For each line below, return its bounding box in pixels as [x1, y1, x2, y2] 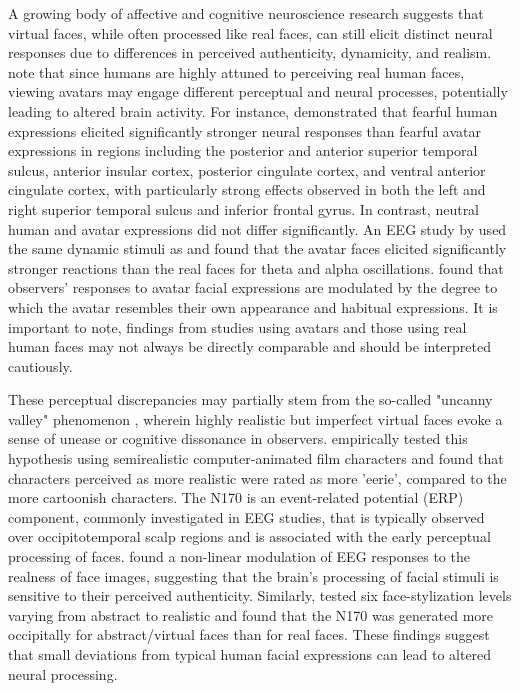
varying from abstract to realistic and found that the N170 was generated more [8, 604, 494, 625]
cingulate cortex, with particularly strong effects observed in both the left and [8, 179, 486, 200]
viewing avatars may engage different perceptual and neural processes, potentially [8, 81, 508, 102]
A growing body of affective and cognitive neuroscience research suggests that [8, 3, 484, 23]
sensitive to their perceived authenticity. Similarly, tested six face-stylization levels [8, 585, 512, 606]
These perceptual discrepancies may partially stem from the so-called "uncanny [8, 389, 493, 410]
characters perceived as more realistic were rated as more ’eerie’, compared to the [8, 467, 507, 488]
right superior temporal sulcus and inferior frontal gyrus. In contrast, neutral [8, 198, 480, 219]
